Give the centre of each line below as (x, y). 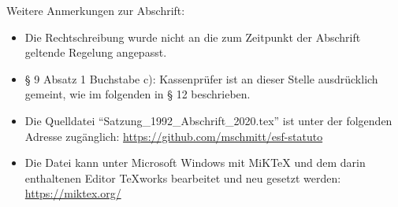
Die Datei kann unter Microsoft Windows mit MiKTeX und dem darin (195, 163)
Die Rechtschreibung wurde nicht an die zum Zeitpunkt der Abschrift (193, 37)
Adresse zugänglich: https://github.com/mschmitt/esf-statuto (174, 136)
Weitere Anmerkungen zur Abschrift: (96, 10)
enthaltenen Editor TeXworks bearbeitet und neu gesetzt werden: (183, 177)
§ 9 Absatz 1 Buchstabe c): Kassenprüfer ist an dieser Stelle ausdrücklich (201, 78)
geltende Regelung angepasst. (96, 52)
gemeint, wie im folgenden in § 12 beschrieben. (138, 94)
